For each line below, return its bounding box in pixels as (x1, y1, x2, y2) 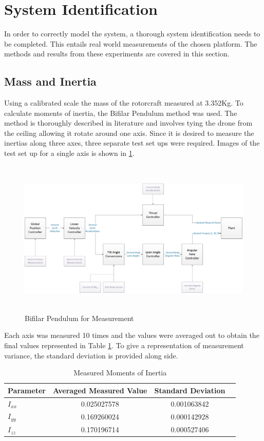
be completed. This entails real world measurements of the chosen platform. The (4, 38, 257, 49)
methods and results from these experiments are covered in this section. (4, 48, 230, 59)
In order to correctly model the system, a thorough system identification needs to (4, 28, 260, 39)
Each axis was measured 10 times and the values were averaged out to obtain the (4, 330, 259, 340)
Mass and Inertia (4, 73, 97, 89)
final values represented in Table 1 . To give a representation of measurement (4, 339, 244, 350)
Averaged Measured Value (52, 385, 147, 395)
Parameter (8, 385, 46, 395)
